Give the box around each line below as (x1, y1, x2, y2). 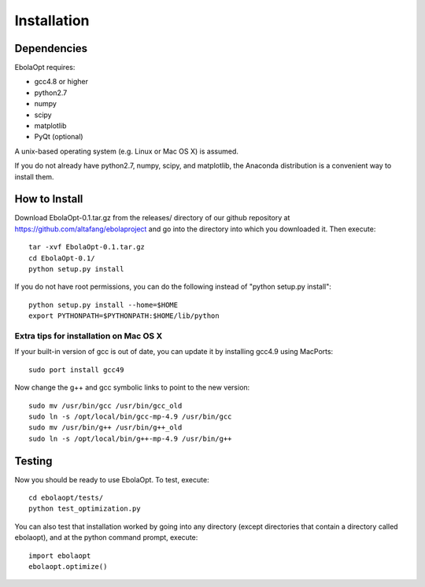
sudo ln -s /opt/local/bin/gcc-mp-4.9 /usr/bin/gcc (28, 412, 232, 421)
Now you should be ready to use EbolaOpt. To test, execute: (14, 474, 209, 484)
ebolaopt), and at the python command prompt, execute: (14, 533, 198, 542)
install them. (14, 172, 54, 181)
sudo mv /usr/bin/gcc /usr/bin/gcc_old (28, 401, 183, 410)
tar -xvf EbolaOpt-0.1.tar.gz (28, 242, 146, 252)
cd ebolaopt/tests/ (28, 493, 104, 502)
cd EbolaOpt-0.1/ (28, 253, 95, 263)
